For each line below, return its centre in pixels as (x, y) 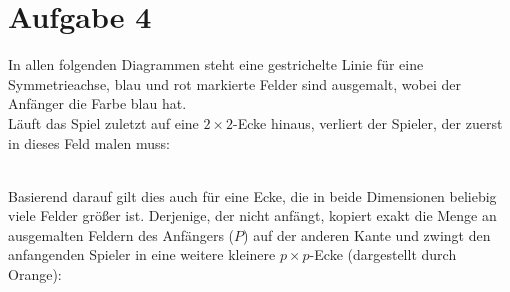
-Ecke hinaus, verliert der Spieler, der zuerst (368, 122)
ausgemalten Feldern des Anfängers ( (121, 234)
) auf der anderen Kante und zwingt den (367, 234)
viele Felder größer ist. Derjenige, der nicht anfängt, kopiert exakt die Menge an (252, 215)
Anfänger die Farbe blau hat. (97, 103)
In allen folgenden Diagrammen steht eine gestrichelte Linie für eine (216, 64)
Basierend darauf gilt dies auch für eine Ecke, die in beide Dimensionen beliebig (252, 195)
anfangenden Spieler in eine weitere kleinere (142, 254)
